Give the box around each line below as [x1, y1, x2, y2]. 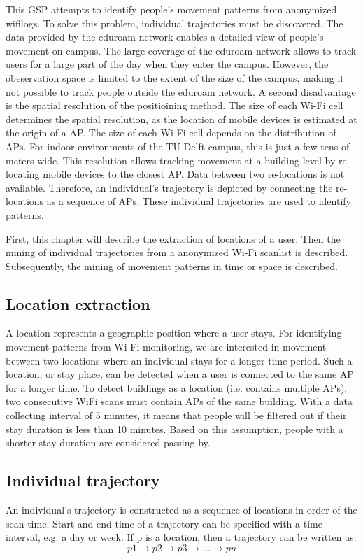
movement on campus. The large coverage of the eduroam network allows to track [6, 43, 357, 57]
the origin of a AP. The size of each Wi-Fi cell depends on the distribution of [6, 125, 336, 140]
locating [6, 167, 40, 181]
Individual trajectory [6, 469, 160, 491]
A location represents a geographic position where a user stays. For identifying [6, 325, 342, 340]
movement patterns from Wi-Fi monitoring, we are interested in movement [6, 339, 327, 354]
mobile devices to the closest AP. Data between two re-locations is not [43, 167, 345, 181]
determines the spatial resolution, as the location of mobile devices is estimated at [6, 111, 357, 126]
